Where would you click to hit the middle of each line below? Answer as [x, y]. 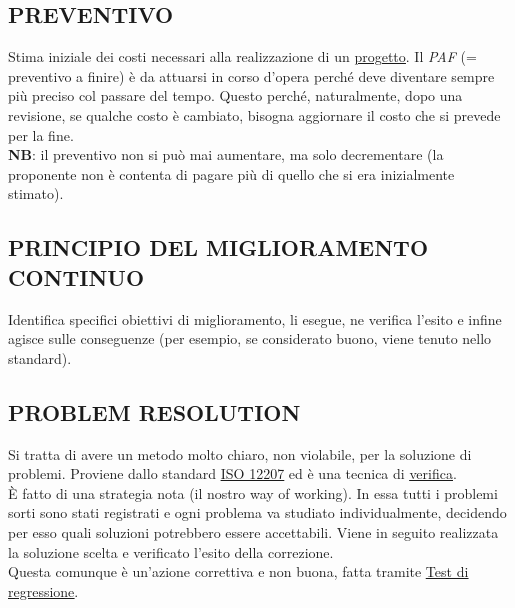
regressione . [43, 590]
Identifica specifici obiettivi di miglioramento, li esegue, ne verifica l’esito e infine [255, 318]
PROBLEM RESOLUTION [154, 411]
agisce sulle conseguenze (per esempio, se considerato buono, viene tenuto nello [250, 338]
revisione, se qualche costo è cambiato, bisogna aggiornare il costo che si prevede [254, 114]
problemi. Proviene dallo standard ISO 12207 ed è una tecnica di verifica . [232, 473]
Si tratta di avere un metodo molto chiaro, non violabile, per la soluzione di [240, 453]
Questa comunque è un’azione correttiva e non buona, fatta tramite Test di [238, 571]
